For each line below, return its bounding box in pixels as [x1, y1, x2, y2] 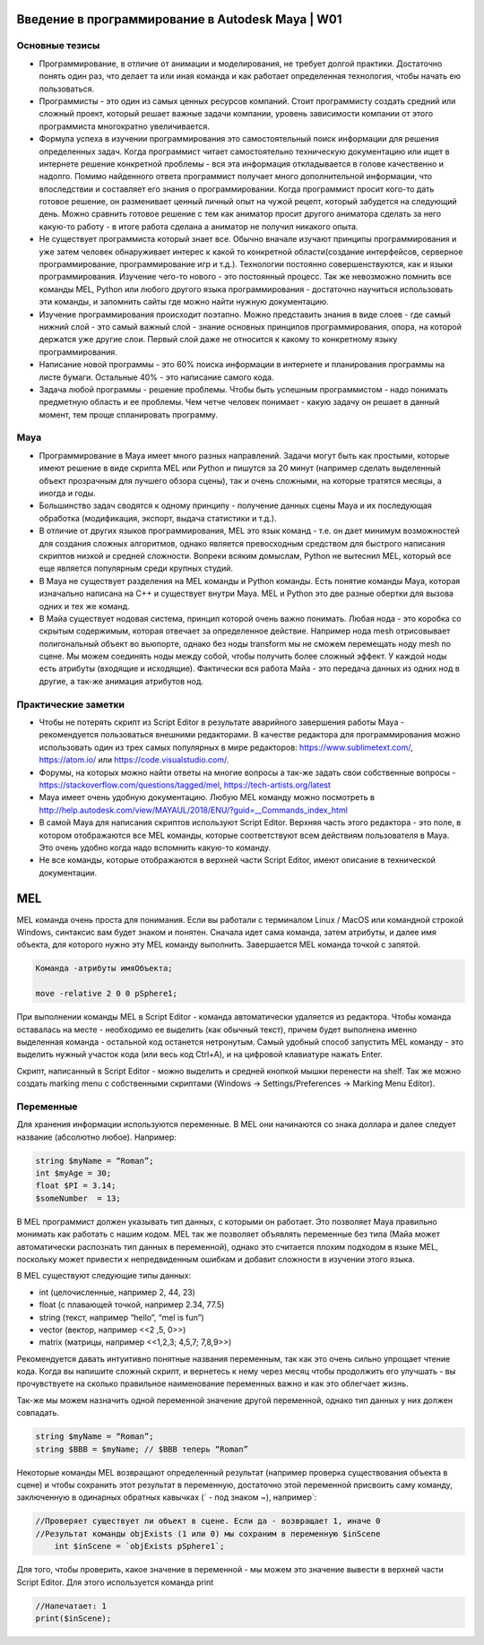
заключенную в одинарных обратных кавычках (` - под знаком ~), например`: [16, 1492, 317, 1503]
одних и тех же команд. [39, 600, 130, 611]
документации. [39, 867, 98, 878]
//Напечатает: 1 [35, 1600, 108, 1611]
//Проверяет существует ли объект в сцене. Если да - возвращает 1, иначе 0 [35, 1516, 381, 1527]
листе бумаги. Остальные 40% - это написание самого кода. [39, 372, 275, 383]
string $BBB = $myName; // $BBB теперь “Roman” [35, 1443, 248, 1454]
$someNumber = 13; [35, 1193, 121, 1203]
